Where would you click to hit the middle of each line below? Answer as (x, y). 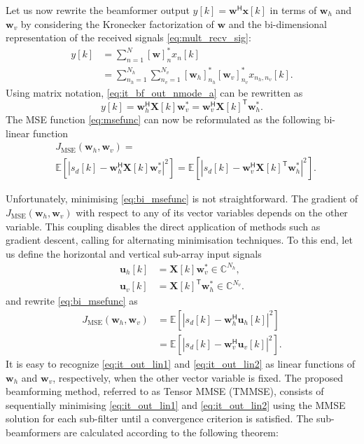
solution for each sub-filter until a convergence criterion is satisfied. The (160, 418)
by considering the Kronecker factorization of (117, 23)
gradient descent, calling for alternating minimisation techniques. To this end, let (179, 240)
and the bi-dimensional (278, 23)
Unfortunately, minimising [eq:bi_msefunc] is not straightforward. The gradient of (182, 199)
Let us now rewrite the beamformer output (98, 10)
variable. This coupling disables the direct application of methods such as (163, 226)
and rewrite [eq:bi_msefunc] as (72, 301)
